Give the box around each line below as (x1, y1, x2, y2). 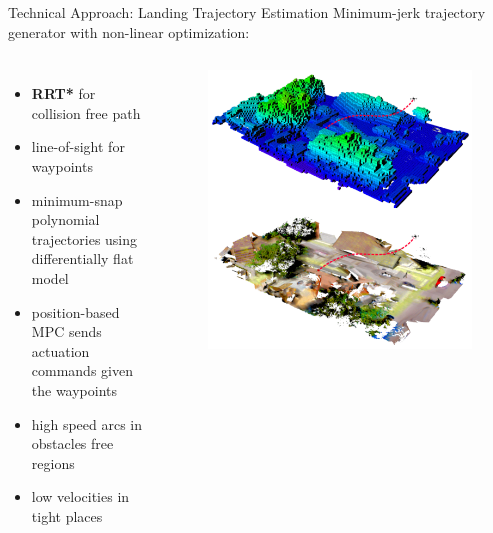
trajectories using (31, 228, 138, 249)
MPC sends (31, 321, 102, 342)
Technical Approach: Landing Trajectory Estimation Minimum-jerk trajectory (8, 2, 486, 22)
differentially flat (31, 248, 134, 269)
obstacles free (31, 433, 114, 454)
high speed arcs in (31, 413, 143, 434)
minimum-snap (31, 189, 123, 210)
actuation (31, 340, 90, 361)
